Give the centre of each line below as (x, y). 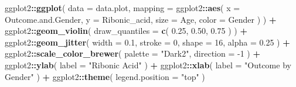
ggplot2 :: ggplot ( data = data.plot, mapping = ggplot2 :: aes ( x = (123, 8)
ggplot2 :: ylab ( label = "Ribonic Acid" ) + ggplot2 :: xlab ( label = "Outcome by (148, 65)
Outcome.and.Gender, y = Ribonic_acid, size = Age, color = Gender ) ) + (141, 19)
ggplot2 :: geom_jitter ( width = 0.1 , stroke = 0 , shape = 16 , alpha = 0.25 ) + (147, 42)
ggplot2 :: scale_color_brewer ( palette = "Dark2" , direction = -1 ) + (132, 53)
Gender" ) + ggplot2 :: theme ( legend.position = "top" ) (105, 76)
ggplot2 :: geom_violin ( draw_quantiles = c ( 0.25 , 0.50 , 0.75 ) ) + (126, 31)
